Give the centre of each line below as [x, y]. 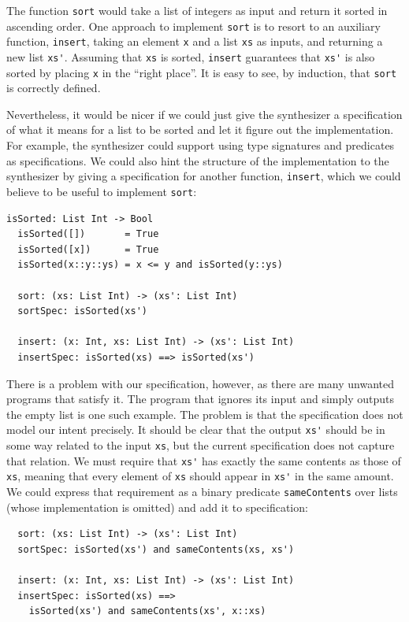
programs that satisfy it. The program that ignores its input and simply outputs [200, 399]
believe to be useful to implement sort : [102, 191]
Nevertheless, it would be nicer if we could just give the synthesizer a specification [204, 114]
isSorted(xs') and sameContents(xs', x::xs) [147, 611]
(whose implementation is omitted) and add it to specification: [157, 507]
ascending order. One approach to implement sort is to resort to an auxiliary [193, 26]
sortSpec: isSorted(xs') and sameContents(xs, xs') [156, 549]
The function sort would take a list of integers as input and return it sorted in [197, 10]
